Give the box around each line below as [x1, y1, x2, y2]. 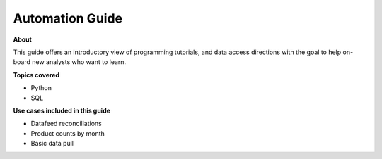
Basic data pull [30, 139, 74, 148]
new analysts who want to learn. [32, 58, 127, 66]
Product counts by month [30, 129, 105, 137]
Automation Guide [13, 11, 123, 26]
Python [30, 84, 52, 92]
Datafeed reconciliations [30, 120, 103, 128]
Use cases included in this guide [13, 106, 111, 115]
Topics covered [13, 70, 60, 79]
